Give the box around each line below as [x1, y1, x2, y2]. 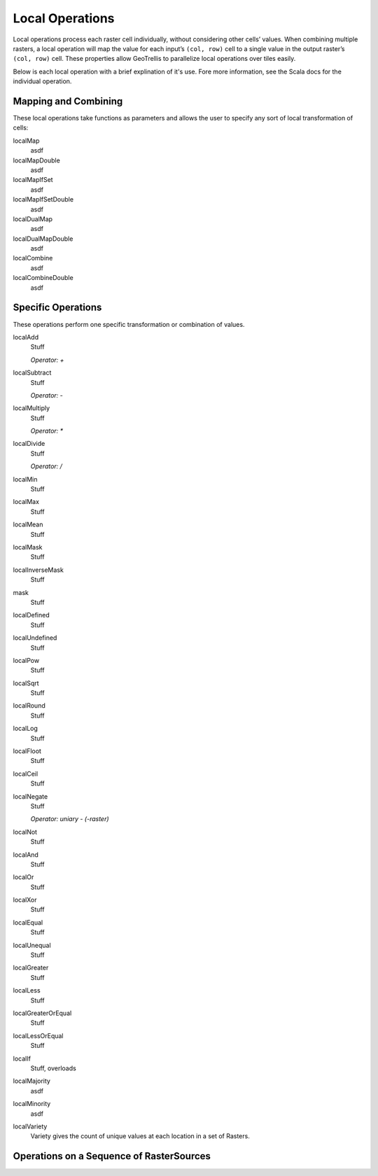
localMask [13, 542, 43, 551]
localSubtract [13, 368, 52, 377]
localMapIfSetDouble [13, 195, 73, 204]
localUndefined [13, 633, 57, 642]
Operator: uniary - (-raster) [30, 815, 109, 823]
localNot [13, 827, 38, 836]
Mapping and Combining [13, 95, 123, 107]
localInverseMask [13, 566, 64, 574]
